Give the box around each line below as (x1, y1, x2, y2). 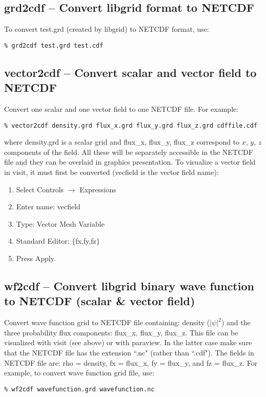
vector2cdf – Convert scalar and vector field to (4, 64, 257, 80)
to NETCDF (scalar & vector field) (4, 293, 195, 309)
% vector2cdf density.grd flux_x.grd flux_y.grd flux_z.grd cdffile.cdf (4, 122, 257, 129)
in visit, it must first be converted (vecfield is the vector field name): (4, 167, 219, 177)
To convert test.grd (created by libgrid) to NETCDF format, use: (4, 24, 209, 34)
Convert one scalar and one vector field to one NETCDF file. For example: (4, 104, 239, 114)
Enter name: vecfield (16, 201, 80, 212)
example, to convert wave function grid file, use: (4, 367, 154, 378)
